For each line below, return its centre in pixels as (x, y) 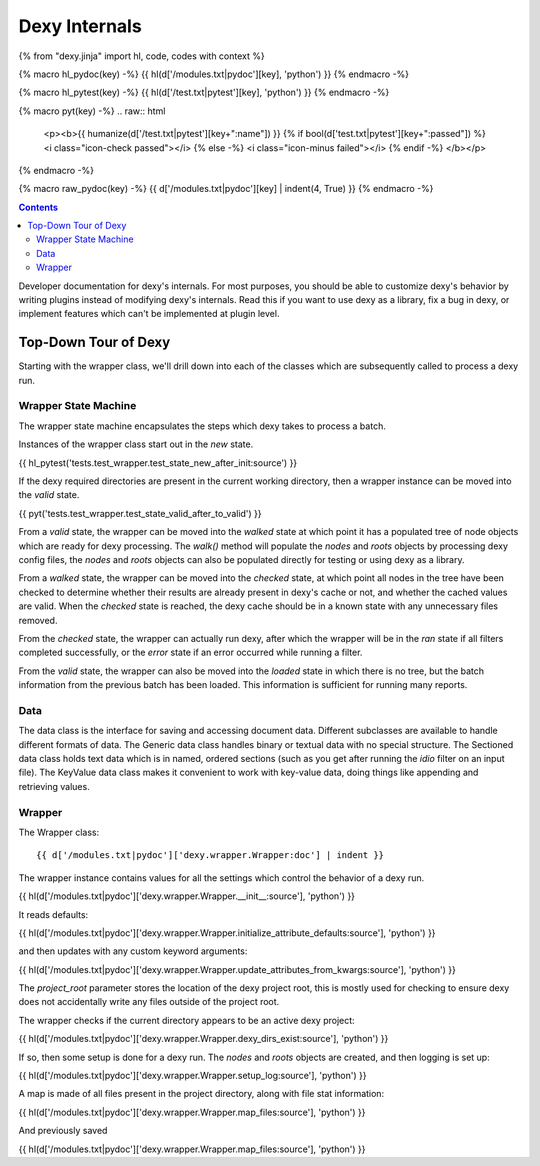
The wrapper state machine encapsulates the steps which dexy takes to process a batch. (202, 426)
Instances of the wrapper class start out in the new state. (136, 444)
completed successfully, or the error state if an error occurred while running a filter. (190, 652)
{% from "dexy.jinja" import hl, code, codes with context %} (141, 56)
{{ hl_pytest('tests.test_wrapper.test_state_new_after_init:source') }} (158, 462)
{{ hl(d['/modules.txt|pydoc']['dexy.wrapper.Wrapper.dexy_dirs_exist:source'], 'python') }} (203, 1039)
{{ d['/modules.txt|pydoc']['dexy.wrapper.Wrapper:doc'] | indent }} (210, 855)
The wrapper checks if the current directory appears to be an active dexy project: (186, 1020)
